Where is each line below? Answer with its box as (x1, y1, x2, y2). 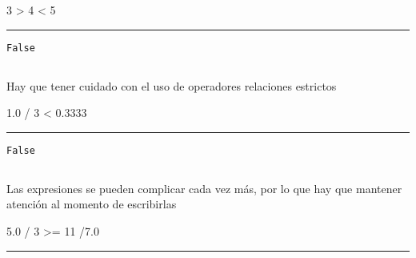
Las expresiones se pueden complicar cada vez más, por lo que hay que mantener (6, 179, 402, 196)
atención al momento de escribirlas (6, 196, 177, 212)
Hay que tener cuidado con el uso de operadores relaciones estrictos (6, 77, 337, 94)
